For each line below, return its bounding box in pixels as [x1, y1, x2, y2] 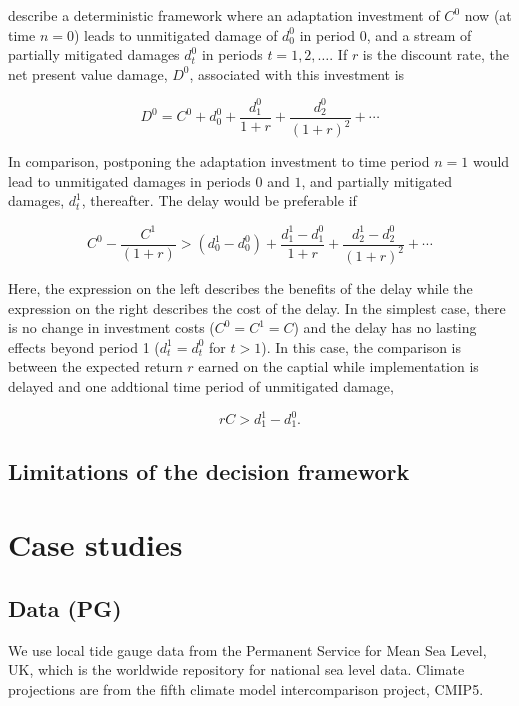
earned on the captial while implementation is [198, 356, 479, 377]
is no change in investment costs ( [8, 317, 215, 338]
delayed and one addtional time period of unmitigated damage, [8, 375, 394, 396]
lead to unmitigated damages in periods [8, 170, 251, 191]
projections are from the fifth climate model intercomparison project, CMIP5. [8, 679, 484, 700]
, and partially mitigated [301, 170, 453, 191]
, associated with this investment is [189, 63, 405, 84]
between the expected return [8, 356, 183, 377]
